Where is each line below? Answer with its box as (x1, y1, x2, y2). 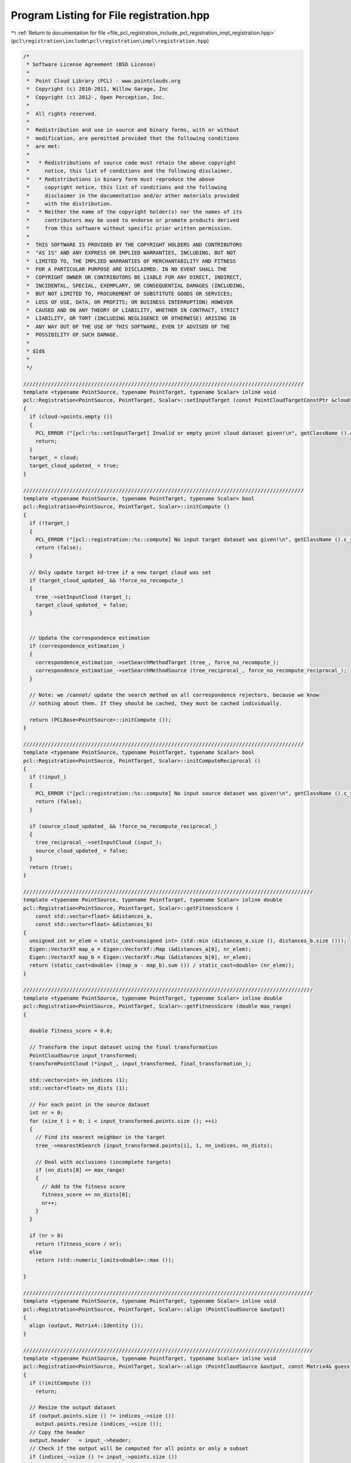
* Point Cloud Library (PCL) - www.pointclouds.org (26, 78, 181, 84)
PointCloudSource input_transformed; (29, 1052, 137, 1059)
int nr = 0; (29, 1110, 64, 1116)
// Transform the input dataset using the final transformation (29, 1044, 218, 1050)
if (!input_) (29, 774, 67, 781)
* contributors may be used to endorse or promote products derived (26, 217, 239, 224)
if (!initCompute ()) (29, 1380, 92, 1386)
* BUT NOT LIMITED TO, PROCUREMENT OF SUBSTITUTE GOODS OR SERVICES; (26, 290, 233, 297)
